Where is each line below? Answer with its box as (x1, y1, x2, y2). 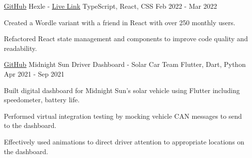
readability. (4, 43, 37, 53)
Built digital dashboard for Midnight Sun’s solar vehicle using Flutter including (4, 85, 240, 95)
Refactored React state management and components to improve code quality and (4, 33, 248, 44)
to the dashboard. (4, 120, 57, 130)
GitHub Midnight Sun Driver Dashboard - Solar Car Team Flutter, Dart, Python (4, 59, 246, 69)
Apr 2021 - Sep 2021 (4, 68, 64, 79)
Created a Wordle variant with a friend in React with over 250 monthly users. (4, 17, 236, 27)
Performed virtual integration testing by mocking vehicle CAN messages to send (4, 111, 242, 121)
